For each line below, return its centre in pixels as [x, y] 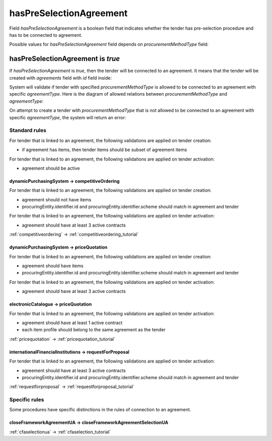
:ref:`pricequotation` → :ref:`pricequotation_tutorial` [62, 339]
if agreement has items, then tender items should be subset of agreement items [105, 150]
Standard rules [28, 130]
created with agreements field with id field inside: [60, 78]
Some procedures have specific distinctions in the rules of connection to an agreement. [100, 410]
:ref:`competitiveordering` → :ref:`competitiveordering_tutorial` [74, 235]
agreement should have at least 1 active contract [72, 323]
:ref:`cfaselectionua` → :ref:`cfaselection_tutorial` [60, 432]
